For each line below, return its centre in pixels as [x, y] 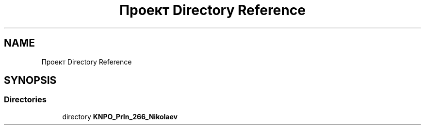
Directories [25, 100]
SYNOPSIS [30, 81]
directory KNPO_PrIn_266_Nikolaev [120, 116]
